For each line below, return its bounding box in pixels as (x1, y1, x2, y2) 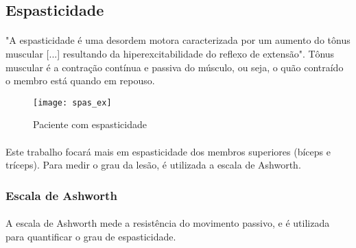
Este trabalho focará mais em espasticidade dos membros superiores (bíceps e (5, 144, 331, 158)
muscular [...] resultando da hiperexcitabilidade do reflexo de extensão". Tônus (5, 46, 335, 60)
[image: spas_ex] (33, 97, 112, 108)
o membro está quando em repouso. (5, 73, 155, 88)
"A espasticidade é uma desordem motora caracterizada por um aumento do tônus (5, 33, 351, 47)
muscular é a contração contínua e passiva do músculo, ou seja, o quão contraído (5, 60, 344, 74)
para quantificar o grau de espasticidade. (5, 229, 176, 243)
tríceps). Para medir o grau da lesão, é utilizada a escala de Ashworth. (5, 158, 301, 172)
